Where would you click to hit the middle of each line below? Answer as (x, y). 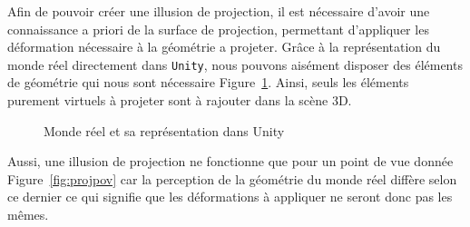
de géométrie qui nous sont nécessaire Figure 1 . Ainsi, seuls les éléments (208, 82)
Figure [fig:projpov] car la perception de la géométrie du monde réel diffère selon (232, 178)
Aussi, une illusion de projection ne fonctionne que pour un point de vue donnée (230, 161)
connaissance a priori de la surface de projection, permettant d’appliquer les (218, 29)
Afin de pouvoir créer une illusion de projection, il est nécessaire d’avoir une (219, 11)
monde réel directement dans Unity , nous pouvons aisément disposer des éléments (235, 64)
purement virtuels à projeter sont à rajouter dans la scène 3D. (180, 100)
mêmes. (28, 214)
